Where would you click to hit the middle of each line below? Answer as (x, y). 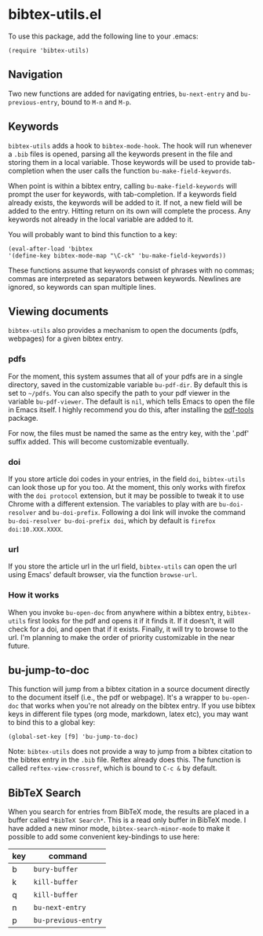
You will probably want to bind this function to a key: (93, 234)
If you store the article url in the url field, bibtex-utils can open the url (122, 566)
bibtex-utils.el (55, 15)
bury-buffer (56, 870)
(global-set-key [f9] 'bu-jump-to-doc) (73, 737)
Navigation (35, 75)
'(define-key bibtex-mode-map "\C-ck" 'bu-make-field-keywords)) (117, 256)
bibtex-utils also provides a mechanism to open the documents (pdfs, (123, 331)
